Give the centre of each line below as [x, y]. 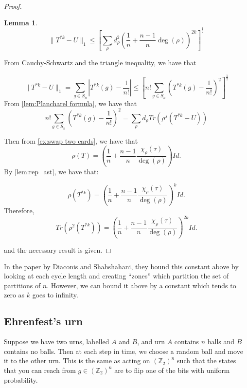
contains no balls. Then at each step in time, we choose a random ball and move [123, 351]
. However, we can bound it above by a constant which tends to [141, 285]
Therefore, [19, 211]
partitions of [22, 285]
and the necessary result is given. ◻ [58, 249]
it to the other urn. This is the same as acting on [77, 360]
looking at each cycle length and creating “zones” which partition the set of [116, 276]
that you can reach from [40, 370]
